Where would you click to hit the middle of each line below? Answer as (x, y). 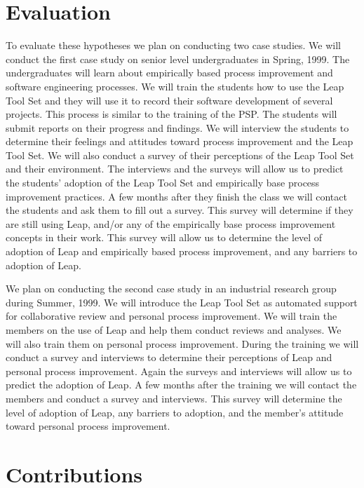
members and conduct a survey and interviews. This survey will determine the (174, 398)
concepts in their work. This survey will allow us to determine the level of (164, 237)
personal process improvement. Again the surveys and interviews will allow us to (179, 371)
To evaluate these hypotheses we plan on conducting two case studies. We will (173, 45)
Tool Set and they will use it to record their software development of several (169, 100)
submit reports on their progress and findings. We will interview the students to (177, 127)
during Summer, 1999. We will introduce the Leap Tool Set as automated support (182, 302)
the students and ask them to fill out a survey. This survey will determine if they (180, 210)
